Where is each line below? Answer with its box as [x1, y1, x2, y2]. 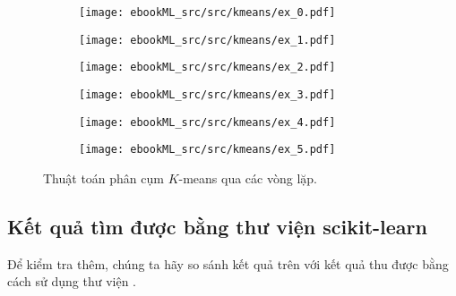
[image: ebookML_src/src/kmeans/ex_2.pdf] [79, 61, 336, 74]
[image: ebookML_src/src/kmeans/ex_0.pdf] [79, 6, 336, 19]
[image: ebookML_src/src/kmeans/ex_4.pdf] [79, 115, 336, 129]
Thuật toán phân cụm [43, 168, 164, 187]
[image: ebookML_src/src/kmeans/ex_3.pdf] [79, 88, 336, 101]
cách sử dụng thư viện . [7, 272, 136, 291]
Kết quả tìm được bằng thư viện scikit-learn [7, 212, 427, 240]
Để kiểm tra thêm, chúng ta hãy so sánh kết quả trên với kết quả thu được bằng [7, 254, 449, 273]
